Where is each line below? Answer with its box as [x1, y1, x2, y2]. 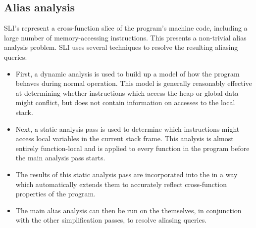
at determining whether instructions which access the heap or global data [15, 87, 239, 98]
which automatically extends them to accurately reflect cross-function [15, 179, 227, 189]
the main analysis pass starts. [15, 152, 105, 163]
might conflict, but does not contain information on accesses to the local [15, 97, 235, 108]
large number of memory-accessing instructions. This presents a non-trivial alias [4, 32, 247, 42]
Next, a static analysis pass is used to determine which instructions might [15, 123, 240, 134]
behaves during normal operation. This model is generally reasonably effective [15, 78, 252, 88]
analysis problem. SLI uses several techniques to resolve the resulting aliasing [4, 42, 238, 52]
